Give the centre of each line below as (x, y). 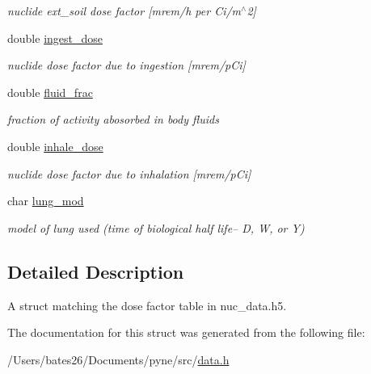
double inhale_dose (55, 146)
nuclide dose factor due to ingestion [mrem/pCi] (126, 65)
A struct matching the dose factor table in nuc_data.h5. (147, 305)
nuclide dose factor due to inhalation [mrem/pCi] (129, 173)
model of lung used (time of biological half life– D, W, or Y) (156, 227)
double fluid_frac (50, 92)
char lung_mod (46, 201)
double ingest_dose (55, 38)
